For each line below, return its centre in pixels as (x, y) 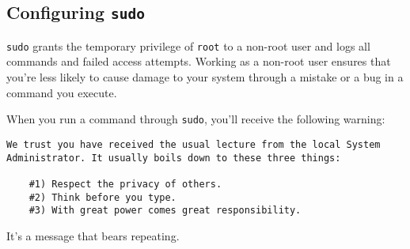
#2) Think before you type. (102, 197)
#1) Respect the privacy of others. (125, 184)
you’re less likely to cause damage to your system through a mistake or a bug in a (205, 77)
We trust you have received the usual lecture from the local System (194, 144)
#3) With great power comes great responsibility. (165, 211)
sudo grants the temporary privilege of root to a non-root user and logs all (188, 45)
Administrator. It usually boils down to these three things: (174, 158)
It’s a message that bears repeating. (93, 235)
